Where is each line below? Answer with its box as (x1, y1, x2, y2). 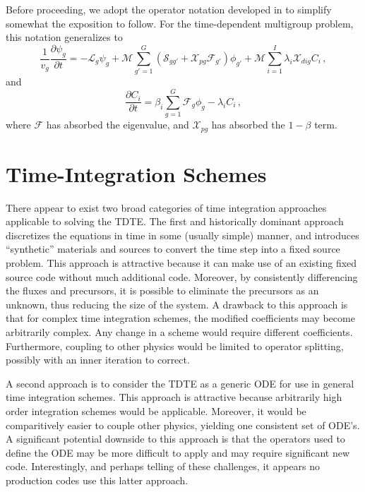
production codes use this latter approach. (6, 472, 189, 487)
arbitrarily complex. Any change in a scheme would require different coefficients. (6, 324, 353, 339)
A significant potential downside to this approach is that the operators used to (6, 431, 345, 446)
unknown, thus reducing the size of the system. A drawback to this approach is (6, 296, 348, 311)
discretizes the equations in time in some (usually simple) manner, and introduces (6, 227, 359, 242)
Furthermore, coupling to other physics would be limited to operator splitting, (6, 338, 344, 353)
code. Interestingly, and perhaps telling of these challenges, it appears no (6, 459, 321, 474)
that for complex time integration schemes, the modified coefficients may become (6, 311, 355, 325)
